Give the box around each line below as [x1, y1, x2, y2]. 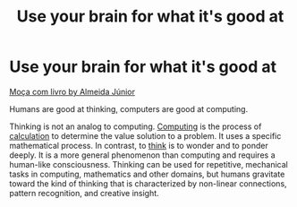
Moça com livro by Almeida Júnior [9, 86, 136, 97]
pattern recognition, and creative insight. [9, 187, 159, 198]
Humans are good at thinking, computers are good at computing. [9, 103, 249, 114]
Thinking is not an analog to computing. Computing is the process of [9, 121, 262, 132]
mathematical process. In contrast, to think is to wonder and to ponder [9, 140, 268, 151]
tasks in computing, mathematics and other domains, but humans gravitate [9, 168, 285, 179]
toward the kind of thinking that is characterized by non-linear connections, [9, 177, 288, 189]
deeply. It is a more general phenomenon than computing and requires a [9, 150, 276, 160]
